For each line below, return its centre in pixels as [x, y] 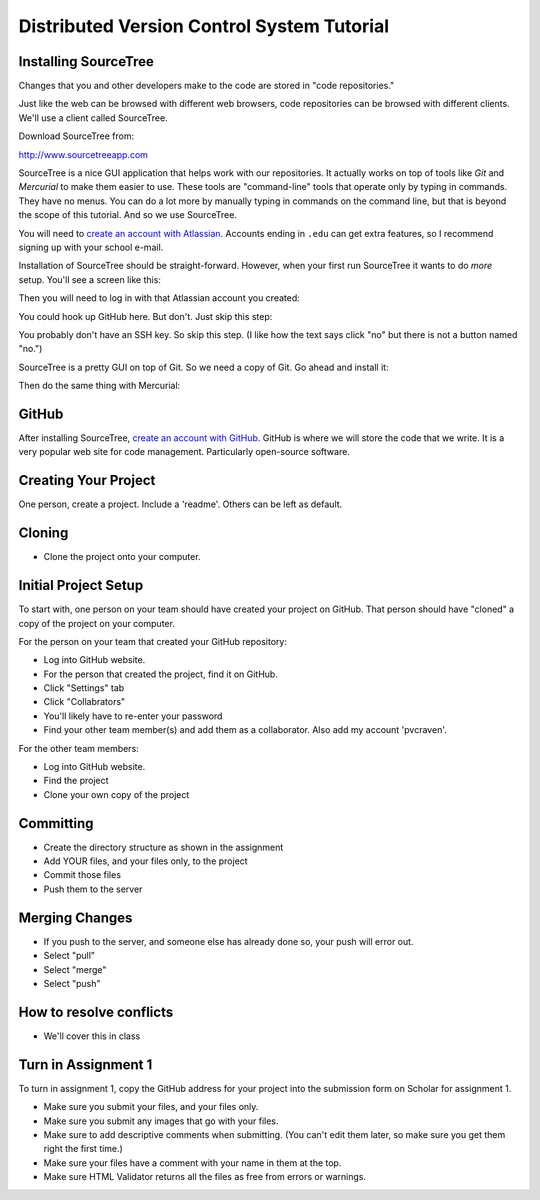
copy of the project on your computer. [96, 623]
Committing [56, 823]
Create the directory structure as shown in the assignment [163, 847]
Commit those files [82, 875]
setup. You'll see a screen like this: [90, 279]
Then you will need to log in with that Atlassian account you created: [159, 298]
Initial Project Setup [81, 585]
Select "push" [72, 983]
